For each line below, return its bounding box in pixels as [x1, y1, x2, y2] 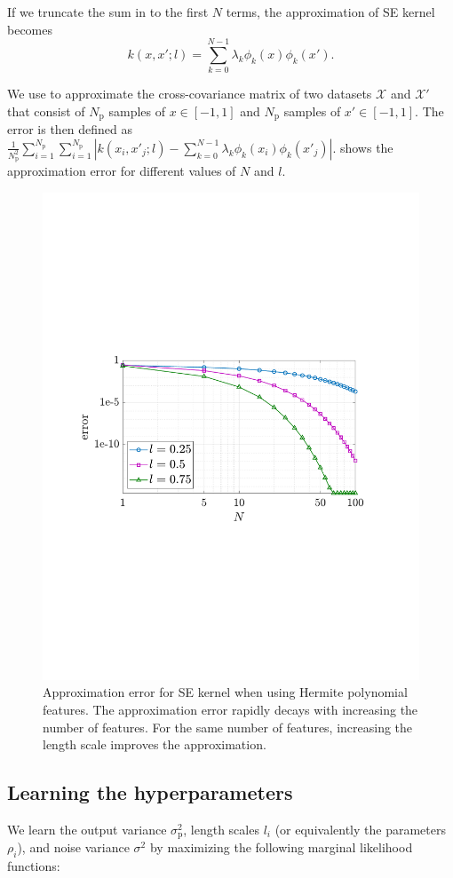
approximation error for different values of [7, 162, 236, 180]
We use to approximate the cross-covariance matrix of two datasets [7, 84, 372, 103]
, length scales [183, 819, 259, 838]
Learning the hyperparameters [7, 779, 293, 806]
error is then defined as [7, 120, 133, 138]
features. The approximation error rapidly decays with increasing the [43, 700, 418, 718]
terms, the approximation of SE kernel [226, 3, 435, 20]
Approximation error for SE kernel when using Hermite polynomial [43, 683, 408, 701]
